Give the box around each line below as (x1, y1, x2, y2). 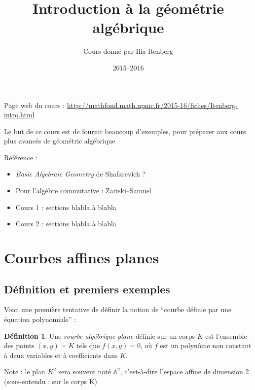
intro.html (4, 109, 35, 120)
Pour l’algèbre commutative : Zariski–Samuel (15, 185, 151, 196)
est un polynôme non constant (160, 340, 252, 351)
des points (4, 340, 35, 351)
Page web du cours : (4, 100, 65, 110)
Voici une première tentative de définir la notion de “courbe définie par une (4, 304, 232, 315)
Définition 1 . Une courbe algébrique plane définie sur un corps (4, 330, 195, 341)
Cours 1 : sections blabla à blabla (15, 202, 116, 212)
